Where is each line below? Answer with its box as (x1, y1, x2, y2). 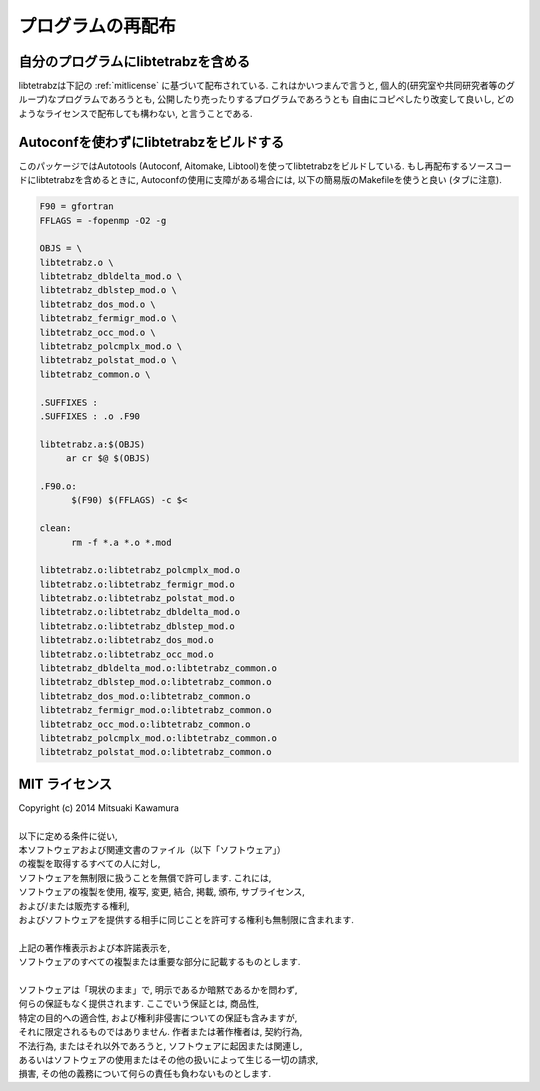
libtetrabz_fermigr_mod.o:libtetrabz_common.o (39, 705, 272, 716)
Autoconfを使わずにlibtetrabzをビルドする (18, 133, 285, 150)
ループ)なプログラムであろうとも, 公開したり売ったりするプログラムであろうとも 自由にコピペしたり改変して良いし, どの (18, 93, 515, 105)
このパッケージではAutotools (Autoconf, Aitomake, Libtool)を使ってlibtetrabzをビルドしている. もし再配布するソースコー (18, 160, 512, 172)
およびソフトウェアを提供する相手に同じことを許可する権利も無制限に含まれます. (18, 913, 355, 925)
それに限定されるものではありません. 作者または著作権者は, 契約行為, (18, 1026, 303, 1038)
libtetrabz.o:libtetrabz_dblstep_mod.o (39, 620, 235, 632)
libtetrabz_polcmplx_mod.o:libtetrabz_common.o (39, 732, 277, 744)
